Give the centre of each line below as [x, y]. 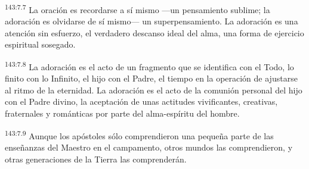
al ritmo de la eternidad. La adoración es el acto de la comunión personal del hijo [154, 90]
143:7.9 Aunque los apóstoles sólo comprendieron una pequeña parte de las [139, 134]
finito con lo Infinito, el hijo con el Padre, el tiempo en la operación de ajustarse [151, 78]
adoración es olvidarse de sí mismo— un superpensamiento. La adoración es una [152, 21]
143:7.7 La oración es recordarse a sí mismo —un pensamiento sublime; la [137, 9]
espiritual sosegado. [40, 44]
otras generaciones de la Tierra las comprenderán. [96, 159]
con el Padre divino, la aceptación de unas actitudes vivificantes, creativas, [141, 101]
